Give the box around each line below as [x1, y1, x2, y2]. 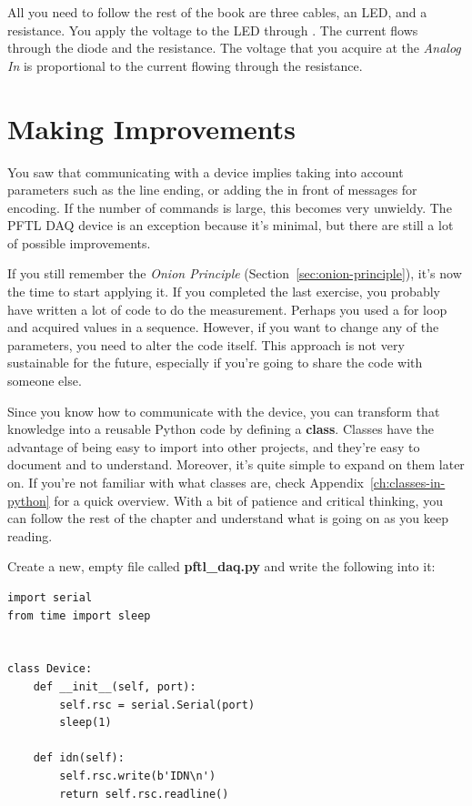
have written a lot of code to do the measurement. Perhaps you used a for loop [7, 299, 447, 318]
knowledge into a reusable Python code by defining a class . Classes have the [7, 419, 435, 438]
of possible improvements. [7, 233, 151, 252]
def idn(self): [33, 751, 125, 765]
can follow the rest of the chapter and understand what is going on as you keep [7, 509, 448, 528]
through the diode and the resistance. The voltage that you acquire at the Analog [7, 38, 461, 57]
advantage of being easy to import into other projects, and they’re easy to [7, 437, 420, 456]
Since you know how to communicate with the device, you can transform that [7, 401, 440, 420]
